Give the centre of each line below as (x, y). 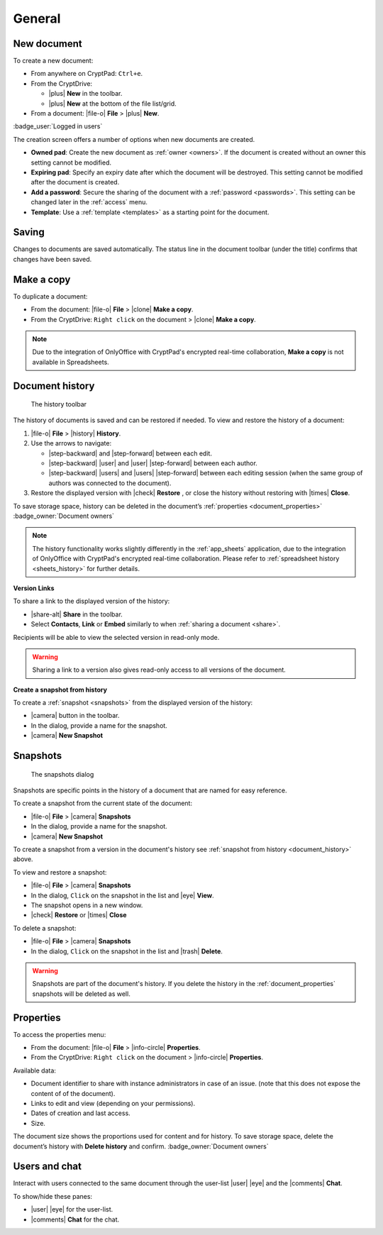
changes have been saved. (52, 259)
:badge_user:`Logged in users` (58, 126)
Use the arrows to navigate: (71, 443)
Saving (29, 232)
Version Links (34, 588)
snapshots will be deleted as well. (81, 994)
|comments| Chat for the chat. (75, 1219)
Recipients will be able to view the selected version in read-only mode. (116, 637)
